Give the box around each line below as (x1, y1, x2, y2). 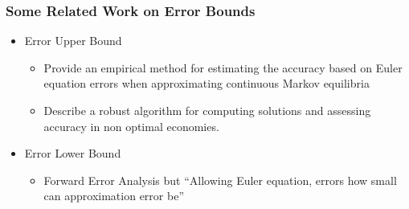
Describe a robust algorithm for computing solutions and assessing (43, 102, 371, 118)
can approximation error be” (43, 187, 184, 204)
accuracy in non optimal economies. (43, 117, 219, 134)
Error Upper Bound (24, 32, 122, 49)
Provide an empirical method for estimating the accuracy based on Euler (43, 59, 403, 76)
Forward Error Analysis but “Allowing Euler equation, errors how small (43, 171, 397, 188)
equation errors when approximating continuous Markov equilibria (43, 75, 370, 92)
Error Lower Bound (24, 145, 121, 162)
